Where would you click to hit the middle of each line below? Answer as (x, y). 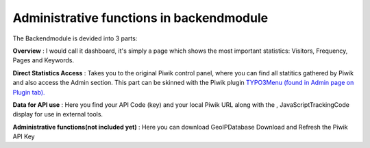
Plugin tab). (29, 92)
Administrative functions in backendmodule (140, 18)
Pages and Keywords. (44, 60)
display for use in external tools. (58, 114)
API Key (24, 136)
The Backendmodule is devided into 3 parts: (75, 38)
